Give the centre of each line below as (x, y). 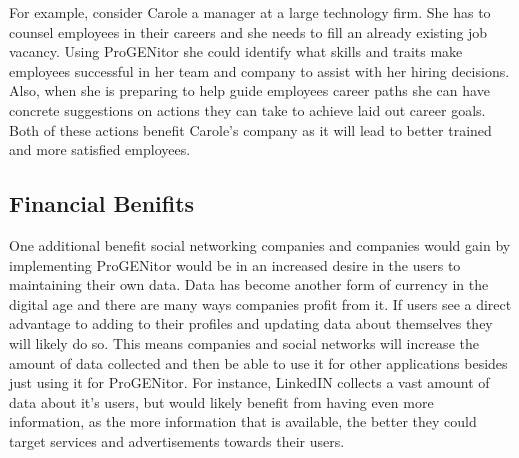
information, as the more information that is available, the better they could (243, 421)
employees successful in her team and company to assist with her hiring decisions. (259, 70)
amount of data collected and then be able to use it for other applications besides (258, 362)
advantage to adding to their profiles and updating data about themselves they (251, 323)
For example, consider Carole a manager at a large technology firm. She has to (250, 12)
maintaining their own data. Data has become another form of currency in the (249, 284)
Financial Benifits (102, 203)
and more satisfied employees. (100, 149)
